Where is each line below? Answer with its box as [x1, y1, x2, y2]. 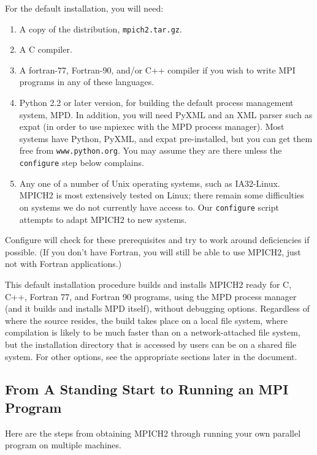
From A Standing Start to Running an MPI [5, 380, 289, 399]
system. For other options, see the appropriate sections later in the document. [5, 350, 297, 363]
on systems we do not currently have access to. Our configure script [19, 200, 279, 213]
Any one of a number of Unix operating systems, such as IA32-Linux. [19, 176, 280, 189]
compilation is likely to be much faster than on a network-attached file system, [5, 326, 300, 339]
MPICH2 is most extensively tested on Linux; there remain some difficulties [19, 189, 304, 201]
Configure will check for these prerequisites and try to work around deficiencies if [5, 233, 310, 246]
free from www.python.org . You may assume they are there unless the [19, 144, 282, 157]
